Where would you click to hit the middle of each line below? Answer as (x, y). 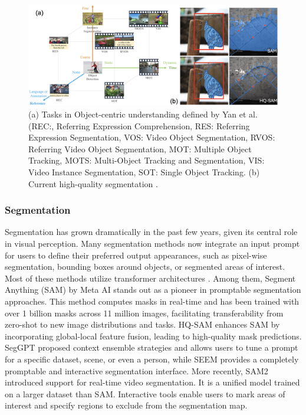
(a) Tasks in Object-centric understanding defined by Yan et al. (143, 114)
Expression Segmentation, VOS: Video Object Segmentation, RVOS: (152, 137)
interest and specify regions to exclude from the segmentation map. (126, 405)
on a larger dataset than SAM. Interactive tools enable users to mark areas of (145, 393)
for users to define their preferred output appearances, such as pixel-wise (136, 255)
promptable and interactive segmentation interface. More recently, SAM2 (136, 370)
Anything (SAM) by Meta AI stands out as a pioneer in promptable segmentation (153, 290)
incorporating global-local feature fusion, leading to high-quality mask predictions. (153, 336)
